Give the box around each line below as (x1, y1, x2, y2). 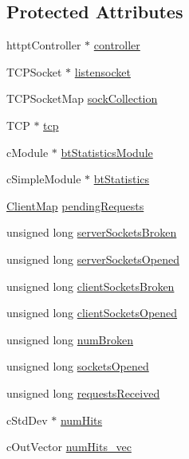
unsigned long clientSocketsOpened (6, 304, 178, 321)
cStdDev (6, 411, 48, 428)
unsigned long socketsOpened (6, 358, 149, 375)
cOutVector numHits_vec (6, 438, 132, 455)
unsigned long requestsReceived (6, 384, 160, 401)
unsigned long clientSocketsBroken (6, 277, 175, 294)
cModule (6, 143, 49, 160)
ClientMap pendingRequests (6, 197, 144, 214)
